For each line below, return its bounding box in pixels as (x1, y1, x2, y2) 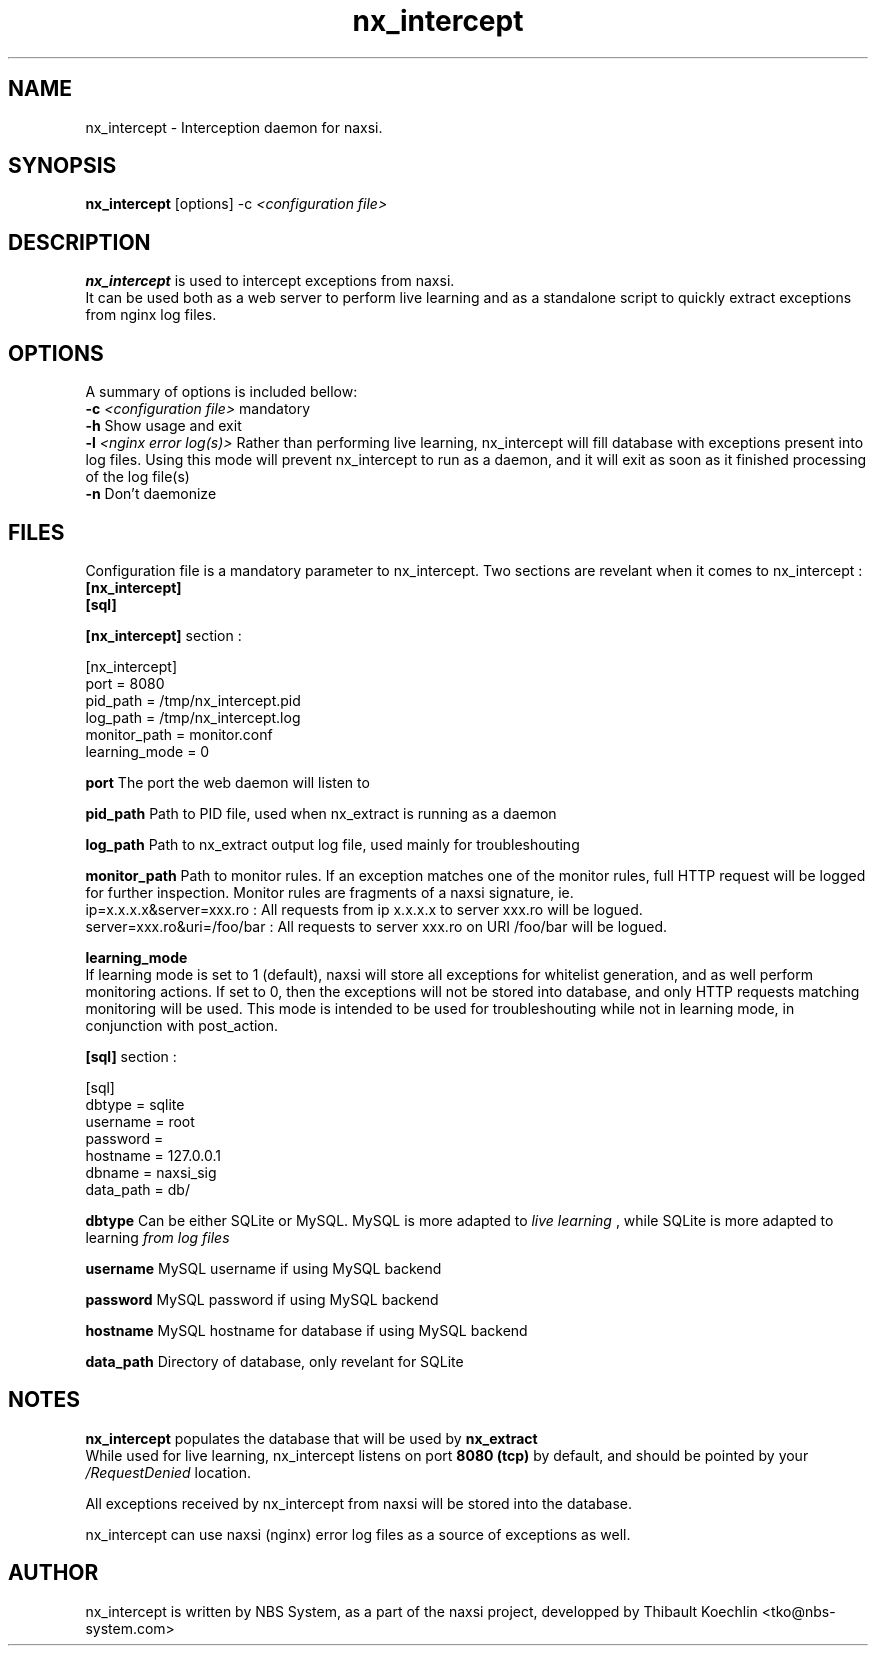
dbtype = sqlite (85, 1095, 185, 1113)
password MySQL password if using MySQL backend (85, 1290, 439, 1308)
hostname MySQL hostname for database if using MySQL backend (85, 1321, 528, 1339)
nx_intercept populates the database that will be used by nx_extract (85, 1429, 538, 1447)
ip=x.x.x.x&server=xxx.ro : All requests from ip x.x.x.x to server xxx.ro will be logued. (85, 900, 643, 918)
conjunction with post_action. (85, 1016, 279, 1034)
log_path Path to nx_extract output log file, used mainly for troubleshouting (85, 835, 580, 853)
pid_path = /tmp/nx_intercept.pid (85, 691, 301, 709)
